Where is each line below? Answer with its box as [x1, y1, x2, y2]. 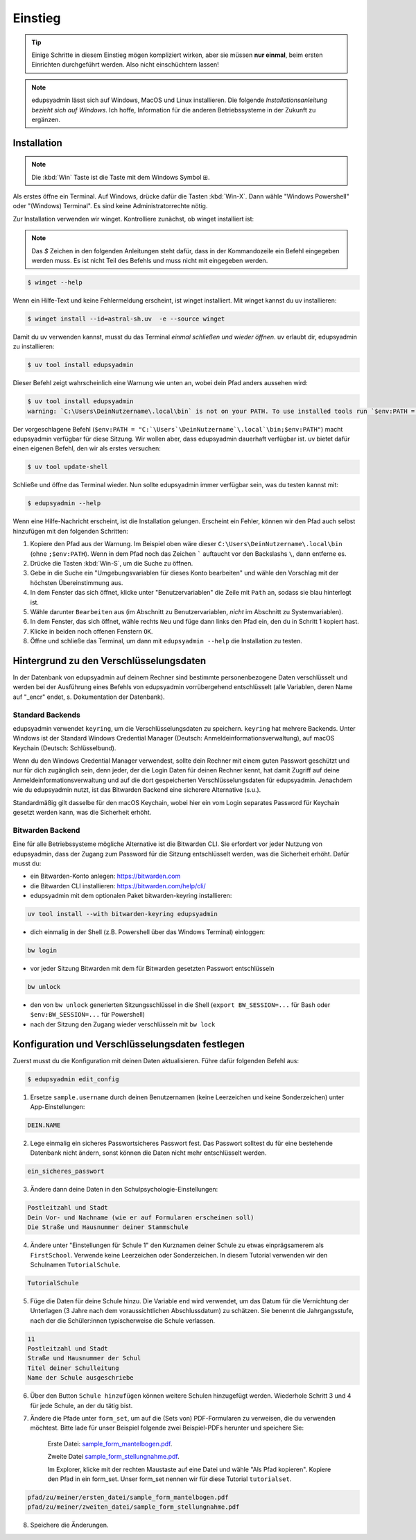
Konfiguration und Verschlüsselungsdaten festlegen [12, 1038, 245, 1050]
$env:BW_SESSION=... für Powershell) [30, 1010, 146, 1019]
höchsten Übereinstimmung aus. [30, 578, 123, 586]
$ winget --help [27, 278, 83, 287]
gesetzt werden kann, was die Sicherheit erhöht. [12, 809, 152, 817]
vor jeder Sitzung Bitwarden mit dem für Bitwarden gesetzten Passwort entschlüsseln [30, 965, 275, 973]
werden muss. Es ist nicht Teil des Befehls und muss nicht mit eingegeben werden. [31, 257, 268, 265]
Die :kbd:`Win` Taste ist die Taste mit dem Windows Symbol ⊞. [31, 173, 211, 181]
